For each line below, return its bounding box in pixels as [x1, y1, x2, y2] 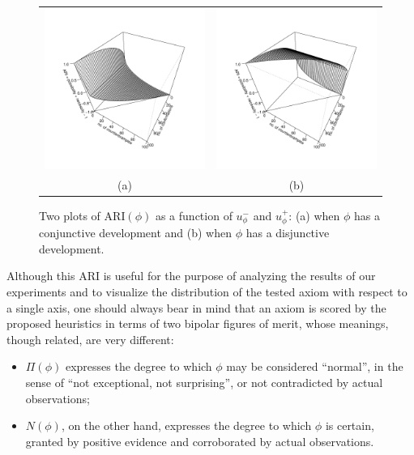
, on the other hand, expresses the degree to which [61, 417, 312, 434]
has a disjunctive [245, 224, 330, 241]
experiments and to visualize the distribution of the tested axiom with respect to [6, 283, 408, 300]
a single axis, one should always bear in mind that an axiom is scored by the [6, 299, 386, 316]
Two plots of [39, 206, 100, 223]
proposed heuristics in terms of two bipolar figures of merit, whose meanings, [6, 315, 389, 332]
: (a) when [288, 206, 340, 223]
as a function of [155, 206, 233, 223]
